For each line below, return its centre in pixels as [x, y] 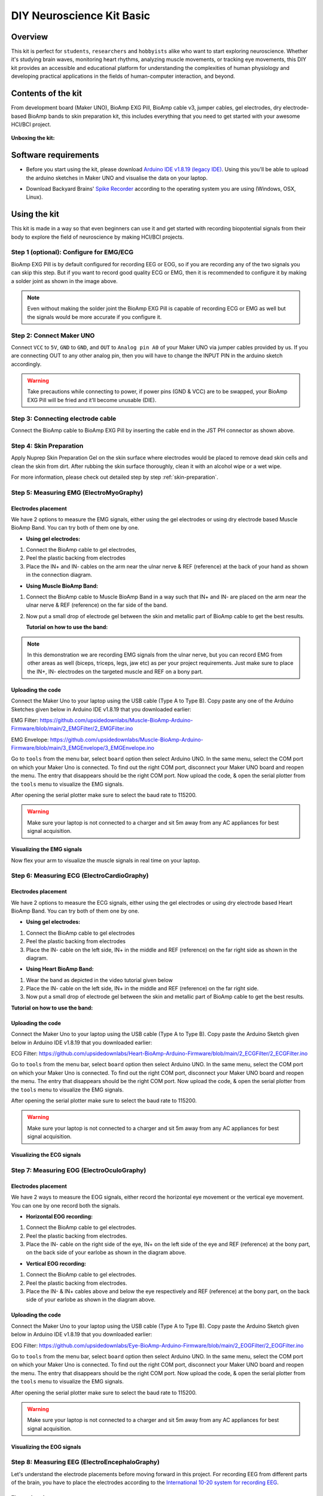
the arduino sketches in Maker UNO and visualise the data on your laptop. [117, 178]
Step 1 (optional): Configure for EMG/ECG [72, 253]
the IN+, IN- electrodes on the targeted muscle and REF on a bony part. [115, 671]
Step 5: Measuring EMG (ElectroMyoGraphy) [77, 492]
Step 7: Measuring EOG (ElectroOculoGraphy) [79, 1170]
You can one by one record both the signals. [66, 1205]
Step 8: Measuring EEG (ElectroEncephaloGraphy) [85, 1462]
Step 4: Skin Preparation [47, 446]
